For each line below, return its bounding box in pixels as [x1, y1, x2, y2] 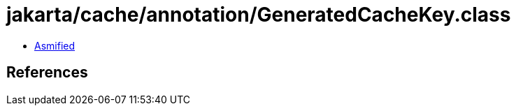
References [6, 64, 88, 82]
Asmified [34, 39, 76, 52]
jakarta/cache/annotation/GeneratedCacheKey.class [6, 3, 511, 27]
